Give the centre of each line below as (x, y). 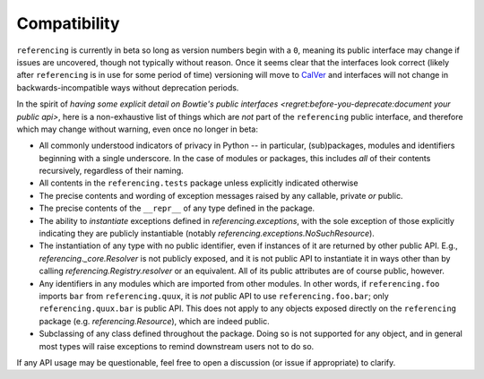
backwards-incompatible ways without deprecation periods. (128, 87)
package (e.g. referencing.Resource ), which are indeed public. (154, 321)
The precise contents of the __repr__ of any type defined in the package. (177, 208)
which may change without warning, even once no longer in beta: (138, 129)
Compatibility (68, 23)
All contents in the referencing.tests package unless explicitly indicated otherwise (199, 183)
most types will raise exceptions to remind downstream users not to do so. (177, 346)
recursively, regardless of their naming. (111, 171)
